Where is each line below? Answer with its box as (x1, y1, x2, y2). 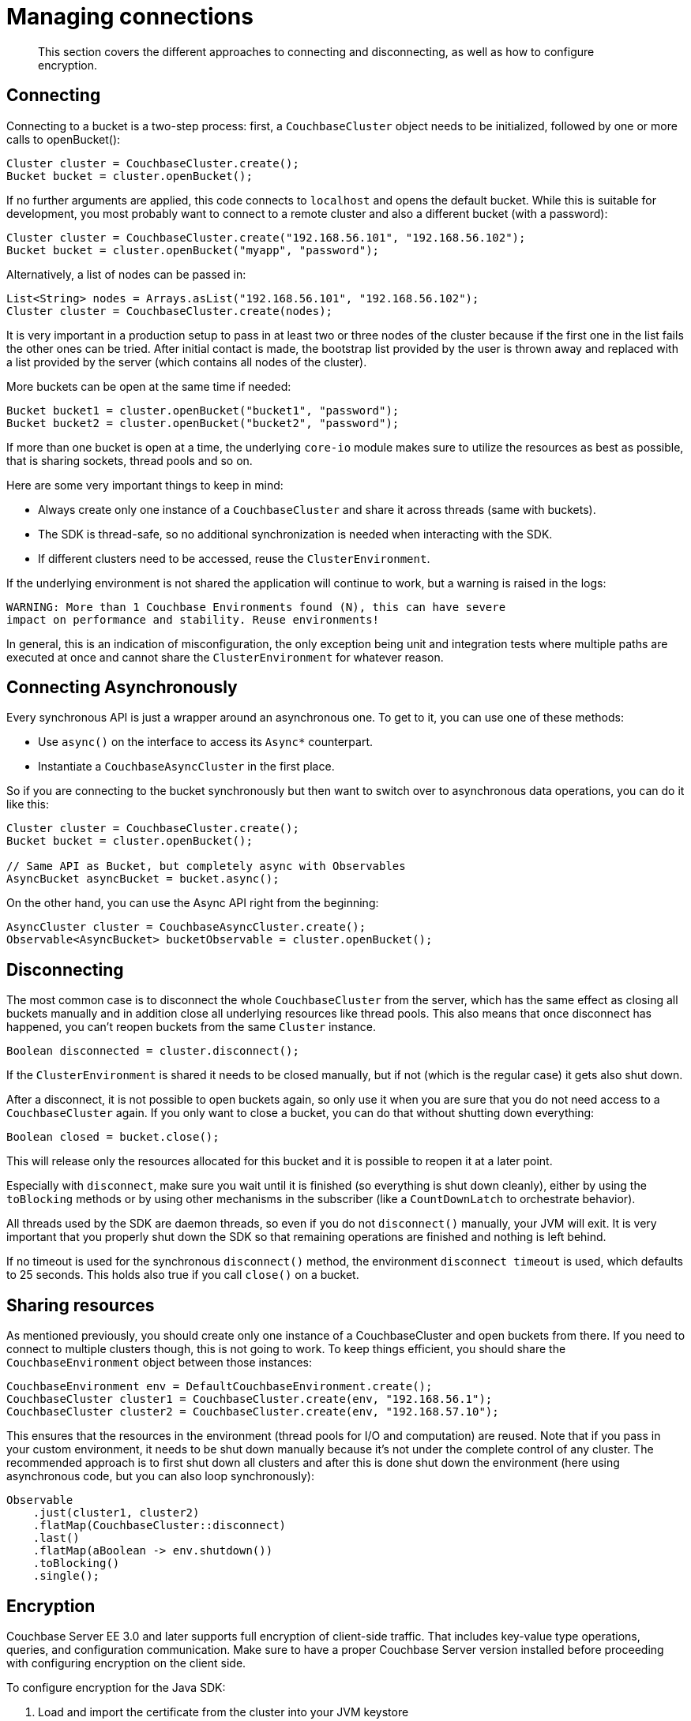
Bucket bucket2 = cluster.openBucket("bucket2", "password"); (6, 416, 400, 429)
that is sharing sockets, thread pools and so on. (6, 453, 253, 467)
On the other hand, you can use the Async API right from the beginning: (6, 896, 379, 910)
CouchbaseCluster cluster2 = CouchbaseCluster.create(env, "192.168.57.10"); (6, 1405, 499, 1419)
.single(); (32, 1569, 100, 1583)
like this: (6, 797, 49, 812)
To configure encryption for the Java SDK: (6, 1680, 226, 1694)
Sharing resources (6, 1295, 155, 1315)
